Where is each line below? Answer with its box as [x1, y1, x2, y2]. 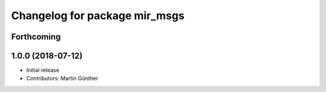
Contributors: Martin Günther [26, 75, 99, 82]
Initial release [26, 66, 60, 74]
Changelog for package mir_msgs [11, 9, 185, 22]
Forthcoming [11, 32, 61, 42]
